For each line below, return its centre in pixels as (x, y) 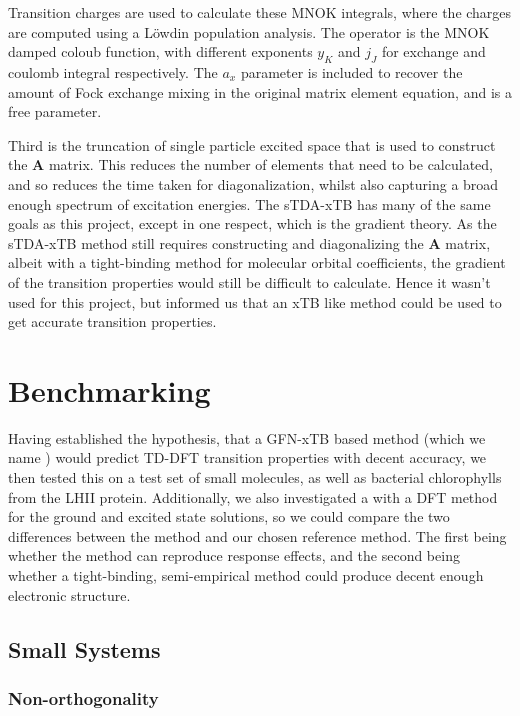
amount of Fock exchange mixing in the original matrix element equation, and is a (260, 91)
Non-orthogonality (83, 697)
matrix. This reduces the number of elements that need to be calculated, (270, 164)
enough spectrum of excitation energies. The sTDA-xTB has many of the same (249, 203)
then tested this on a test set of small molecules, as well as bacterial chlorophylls (255, 477)
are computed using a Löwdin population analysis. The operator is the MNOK (249, 31)
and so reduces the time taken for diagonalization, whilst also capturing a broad (253, 183)
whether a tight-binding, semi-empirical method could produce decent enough (246, 574)
